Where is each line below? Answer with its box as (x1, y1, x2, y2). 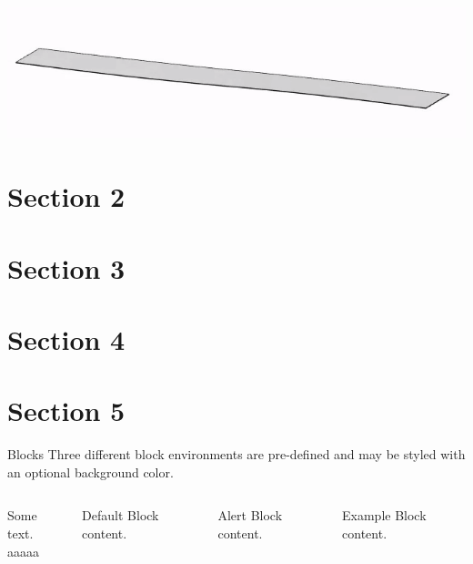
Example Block (342, 506, 427, 525)
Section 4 (7, 320, 126, 357)
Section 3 (7, 249, 126, 286)
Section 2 (7, 178, 126, 215)
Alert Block (217, 506, 283, 525)
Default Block (82, 506, 159, 525)
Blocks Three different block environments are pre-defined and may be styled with (7, 445, 466, 464)
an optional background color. (7, 462, 174, 481)
